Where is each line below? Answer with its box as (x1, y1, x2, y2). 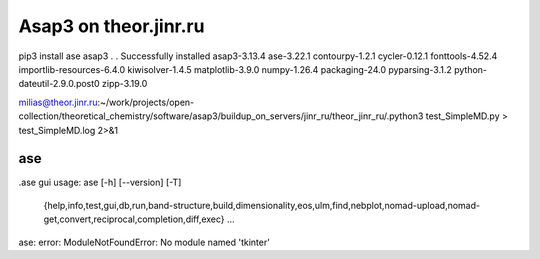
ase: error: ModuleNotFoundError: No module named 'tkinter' (18, 236, 270, 248)
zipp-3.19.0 (101, 78, 148, 90)
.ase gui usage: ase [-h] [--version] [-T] (18, 176, 182, 189)
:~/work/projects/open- (97, 96, 195, 108)
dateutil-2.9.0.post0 (18, 78, 100, 90)
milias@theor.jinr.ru (18, 96, 99, 108)
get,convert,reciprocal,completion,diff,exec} (43, 213, 225, 225)
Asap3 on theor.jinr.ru (18, 15, 205, 37)
